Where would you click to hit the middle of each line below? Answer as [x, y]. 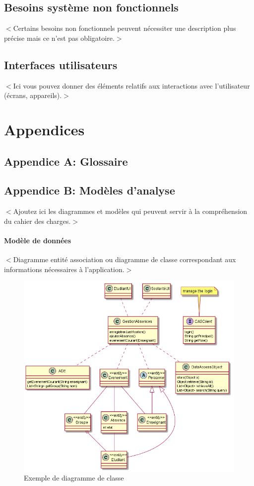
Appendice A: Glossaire [66, 161]
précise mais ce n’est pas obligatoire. [59, 38]
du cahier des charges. [37, 221]
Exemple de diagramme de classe [74, 478]
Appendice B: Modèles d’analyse [90, 190]
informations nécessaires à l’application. [64, 269]
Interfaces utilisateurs [61, 64]
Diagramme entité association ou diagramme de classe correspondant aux [125, 259]
